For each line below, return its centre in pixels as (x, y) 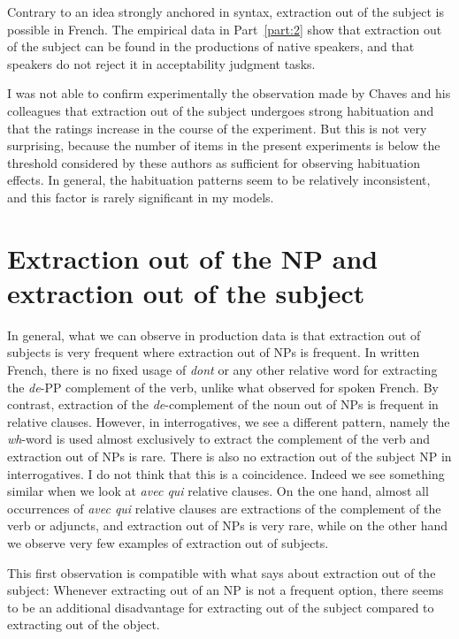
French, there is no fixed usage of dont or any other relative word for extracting (222, 370)
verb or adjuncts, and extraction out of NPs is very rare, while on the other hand (228, 525)
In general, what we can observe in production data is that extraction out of (214, 335)
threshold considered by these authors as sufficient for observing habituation (214, 162)
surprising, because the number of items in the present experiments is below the (224, 145)
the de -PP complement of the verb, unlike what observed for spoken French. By (223, 387)
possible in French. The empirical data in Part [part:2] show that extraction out (225, 29)
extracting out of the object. (84, 624)
